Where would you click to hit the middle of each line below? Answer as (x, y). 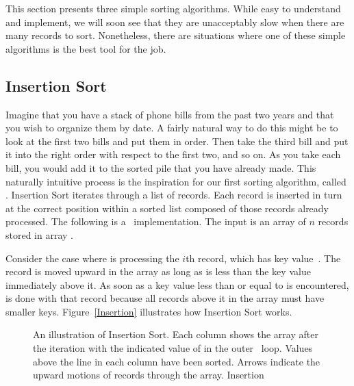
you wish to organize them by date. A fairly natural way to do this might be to (172, 128)
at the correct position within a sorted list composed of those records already (167, 208)
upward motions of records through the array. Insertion (149, 375)
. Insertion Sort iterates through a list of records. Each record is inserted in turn (174, 195)
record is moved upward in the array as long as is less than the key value (158, 271)
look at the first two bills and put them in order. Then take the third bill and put (177, 141)
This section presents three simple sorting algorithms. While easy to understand (173, 8)
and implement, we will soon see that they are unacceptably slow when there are (175, 22)
